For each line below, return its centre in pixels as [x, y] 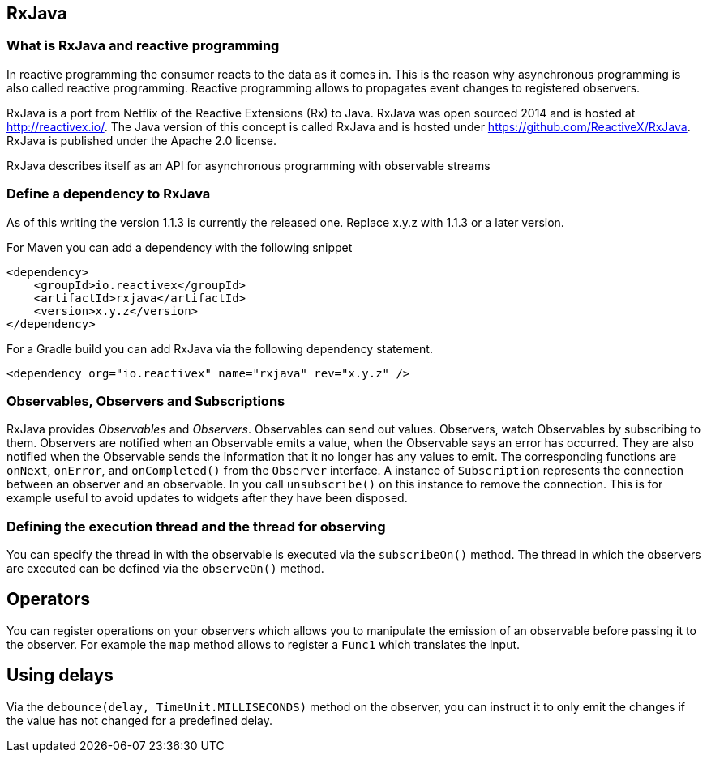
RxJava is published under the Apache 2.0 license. [141, 140]
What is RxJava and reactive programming [143, 46]
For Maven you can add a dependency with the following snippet [180, 247]
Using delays [60, 676]
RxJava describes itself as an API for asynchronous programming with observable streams [249, 165]
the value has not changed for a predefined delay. [139, 720]
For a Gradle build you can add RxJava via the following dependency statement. [220, 348]
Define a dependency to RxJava [109, 194]
